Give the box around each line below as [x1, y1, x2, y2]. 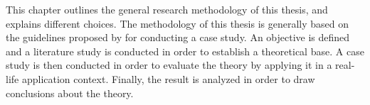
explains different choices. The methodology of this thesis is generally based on [6, 16, 349, 31]
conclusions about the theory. [6, 85, 134, 100]
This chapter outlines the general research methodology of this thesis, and [6, 2, 328, 16]
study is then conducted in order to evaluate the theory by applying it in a [6, 57, 332, 72]
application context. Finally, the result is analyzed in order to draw [21, 71, 315, 86]
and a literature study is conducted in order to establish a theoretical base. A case [6, 43, 364, 58]
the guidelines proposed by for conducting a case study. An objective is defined [6, 30, 350, 45]
